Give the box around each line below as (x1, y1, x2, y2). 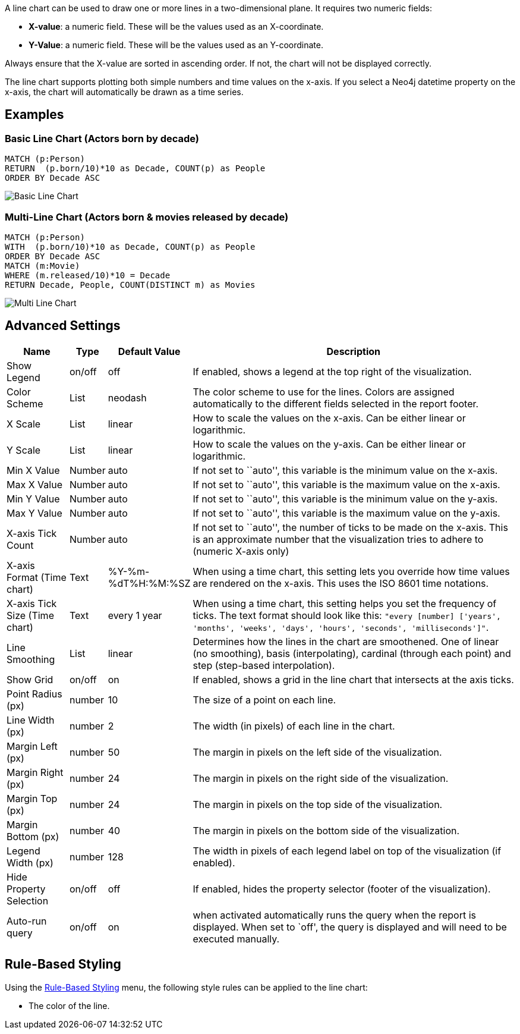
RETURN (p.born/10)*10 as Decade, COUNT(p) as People (5, 164, 266, 174)
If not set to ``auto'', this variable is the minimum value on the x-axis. (193, 464, 498, 476)
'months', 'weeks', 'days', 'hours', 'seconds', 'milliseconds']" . (193, 621, 489, 633)
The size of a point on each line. (193, 693, 336, 706)
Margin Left (7, 740, 58, 752)
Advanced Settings (5, 318, 121, 334)
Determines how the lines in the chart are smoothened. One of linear (193, 635, 499, 648)
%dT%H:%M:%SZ (108, 577, 191, 589)
